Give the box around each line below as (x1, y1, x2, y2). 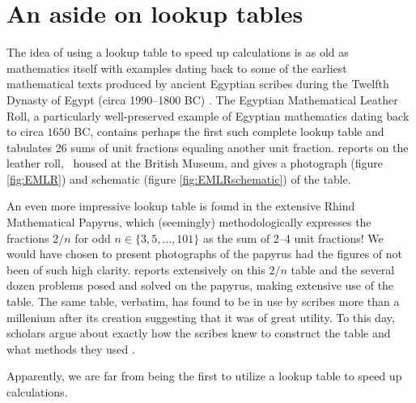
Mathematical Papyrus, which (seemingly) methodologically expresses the (6, 214, 371, 231)
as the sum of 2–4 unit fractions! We (203, 229, 384, 246)
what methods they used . (6, 340, 135, 357)
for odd (74, 229, 111, 246)
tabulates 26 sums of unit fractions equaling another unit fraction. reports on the (6, 138, 409, 155)
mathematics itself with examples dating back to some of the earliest (6, 59, 347, 76)
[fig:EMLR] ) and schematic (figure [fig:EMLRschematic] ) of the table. (6, 170, 351, 187)
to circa (6, 123, 44, 140)
